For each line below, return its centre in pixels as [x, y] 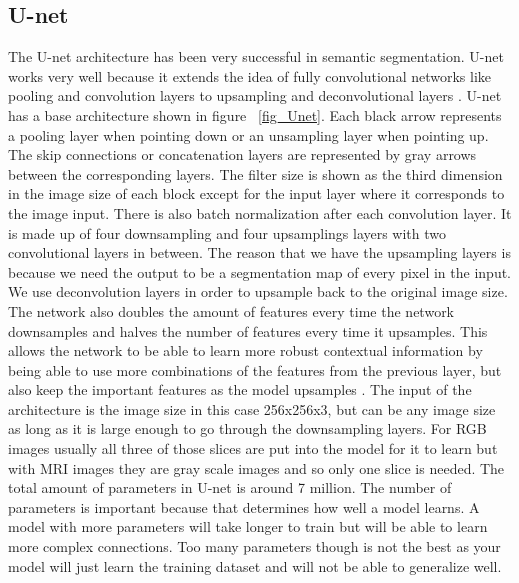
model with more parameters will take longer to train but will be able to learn [248, 526]
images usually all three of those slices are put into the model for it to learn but [253, 448]
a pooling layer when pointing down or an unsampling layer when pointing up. [248, 134]
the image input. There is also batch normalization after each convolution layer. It [260, 212]
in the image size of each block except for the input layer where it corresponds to [256, 193]
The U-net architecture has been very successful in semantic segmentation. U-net [256, 56]
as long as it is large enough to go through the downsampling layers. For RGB [247, 428]
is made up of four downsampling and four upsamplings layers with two [227, 232]
